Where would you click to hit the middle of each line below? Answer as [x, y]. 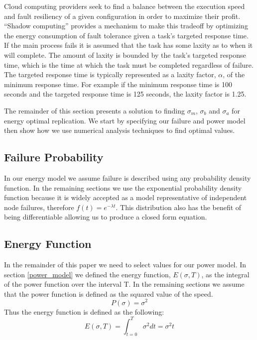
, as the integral [225, 274]
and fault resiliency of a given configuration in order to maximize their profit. [122, 16]
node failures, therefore [39, 207]
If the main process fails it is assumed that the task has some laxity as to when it [128, 45]
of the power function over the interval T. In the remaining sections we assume [124, 284]
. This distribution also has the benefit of [179, 207]
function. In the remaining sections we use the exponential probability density [123, 187]
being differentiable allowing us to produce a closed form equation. [106, 217]
